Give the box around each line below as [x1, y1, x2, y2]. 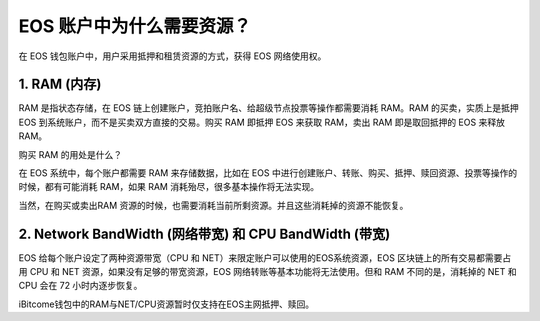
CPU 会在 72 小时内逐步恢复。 [18, 280, 143, 292]
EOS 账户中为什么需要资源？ [18, 15, 252, 37]
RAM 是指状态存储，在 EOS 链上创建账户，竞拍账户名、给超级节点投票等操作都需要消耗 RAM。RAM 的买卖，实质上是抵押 [18, 102, 519, 114]
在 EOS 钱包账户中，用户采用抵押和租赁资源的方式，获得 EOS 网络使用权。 [18, 50, 327, 62]
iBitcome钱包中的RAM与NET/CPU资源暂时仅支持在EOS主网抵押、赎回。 [18, 298, 315, 310]
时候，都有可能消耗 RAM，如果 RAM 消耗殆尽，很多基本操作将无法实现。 [18, 181, 320, 193]
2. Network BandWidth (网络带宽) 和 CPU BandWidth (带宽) [18, 225, 391, 242]
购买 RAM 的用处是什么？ [18, 148, 123, 160]
